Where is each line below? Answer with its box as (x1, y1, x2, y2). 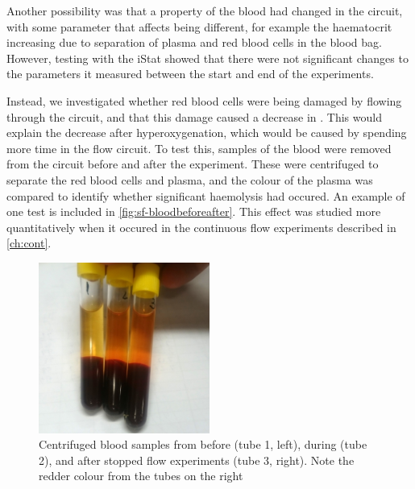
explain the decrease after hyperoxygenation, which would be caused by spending (6, 124, 407, 141)
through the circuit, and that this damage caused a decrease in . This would (6, 108, 382, 125)
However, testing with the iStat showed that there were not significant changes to (6, 49, 409, 66)
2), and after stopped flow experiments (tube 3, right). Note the (39, 451, 355, 468)
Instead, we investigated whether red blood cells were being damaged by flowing (6, 92, 402, 109)
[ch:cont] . (6, 234, 52, 251)
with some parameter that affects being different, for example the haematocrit (6, 18, 392, 35)
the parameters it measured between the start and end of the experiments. (6, 65, 374, 82)
